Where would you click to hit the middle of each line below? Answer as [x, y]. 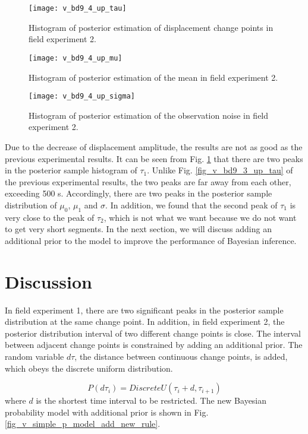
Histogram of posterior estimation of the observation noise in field [149, 115]
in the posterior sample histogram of [71, 170]
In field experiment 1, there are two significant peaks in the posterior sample [144, 310]
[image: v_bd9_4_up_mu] [76, 58]
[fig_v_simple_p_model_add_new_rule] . [83, 424]
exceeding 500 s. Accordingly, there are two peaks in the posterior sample [139, 193]
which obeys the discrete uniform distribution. [89, 368]
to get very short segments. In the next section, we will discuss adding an [138, 229]
